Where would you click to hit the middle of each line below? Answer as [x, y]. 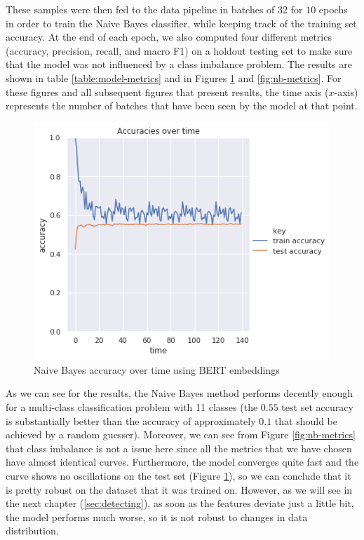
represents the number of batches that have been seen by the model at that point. [182, 106]
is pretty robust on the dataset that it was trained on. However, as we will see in [179, 489]
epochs [333, 9]
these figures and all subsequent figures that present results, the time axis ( [167, 92]
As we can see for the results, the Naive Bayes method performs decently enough [180, 393]
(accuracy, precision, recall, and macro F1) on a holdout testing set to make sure [179, 50]
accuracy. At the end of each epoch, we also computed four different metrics [169, 37]
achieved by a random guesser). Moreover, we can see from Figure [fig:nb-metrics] [181, 434]
